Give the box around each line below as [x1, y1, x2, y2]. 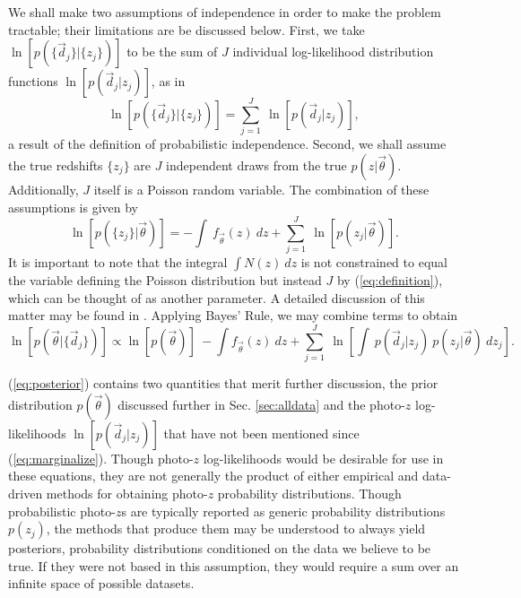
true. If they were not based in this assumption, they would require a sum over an [8, 556, 459, 575]
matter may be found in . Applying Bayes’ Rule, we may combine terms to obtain [8, 306, 458, 325]
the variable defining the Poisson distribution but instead [8, 271, 322, 290]
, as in [151, 72, 186, 91]
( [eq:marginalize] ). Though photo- [8, 448, 194, 467]
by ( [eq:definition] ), [336, 271, 443, 290]
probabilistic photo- [8, 501, 116, 520]
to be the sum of [126, 42, 218, 61]
